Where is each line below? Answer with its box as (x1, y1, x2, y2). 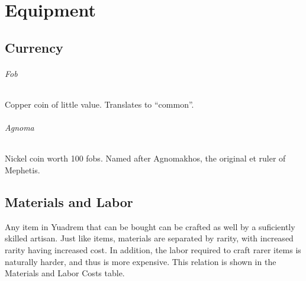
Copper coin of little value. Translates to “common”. (5, 98, 194, 110)
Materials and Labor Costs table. (5, 267, 125, 279)
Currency (5, 38, 63, 56)
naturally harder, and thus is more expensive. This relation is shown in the (5, 255, 276, 267)
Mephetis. (5, 163, 40, 176)
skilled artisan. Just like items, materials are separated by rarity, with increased (5, 232, 294, 244)
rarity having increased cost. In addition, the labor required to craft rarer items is (5, 243, 301, 256)
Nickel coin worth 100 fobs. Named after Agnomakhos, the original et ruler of (5, 152, 286, 164)
